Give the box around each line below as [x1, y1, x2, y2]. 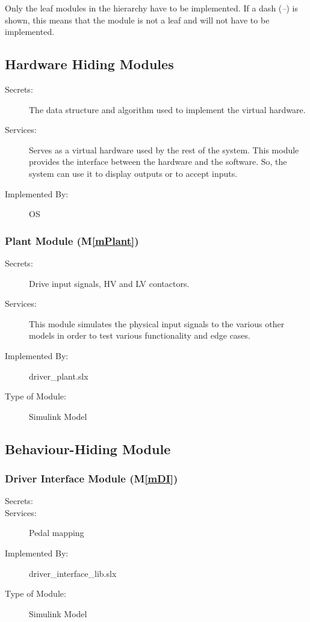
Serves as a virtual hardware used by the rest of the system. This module [29, 143, 299, 156]
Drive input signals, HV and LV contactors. [29, 277, 190, 289]
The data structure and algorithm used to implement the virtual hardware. [29, 103, 306, 115]
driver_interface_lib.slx [29, 567, 117, 579]
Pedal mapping [29, 526, 84, 539]
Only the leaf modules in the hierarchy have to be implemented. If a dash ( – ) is [5, 2, 298, 14]
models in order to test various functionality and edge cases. [29, 329, 250, 342]
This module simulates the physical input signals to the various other [29, 317, 285, 330]
